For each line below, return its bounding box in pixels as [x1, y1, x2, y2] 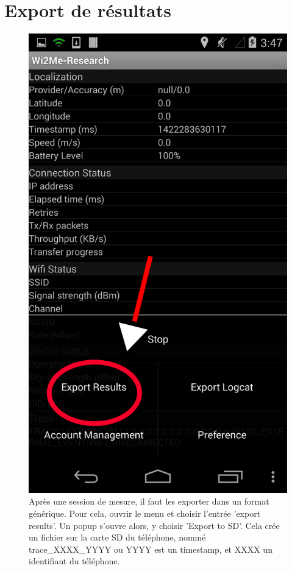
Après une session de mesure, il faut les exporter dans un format [29, 495, 269, 508]
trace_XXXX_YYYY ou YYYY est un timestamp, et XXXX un [29, 542, 272, 555]
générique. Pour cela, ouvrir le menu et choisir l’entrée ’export [29, 507, 261, 520]
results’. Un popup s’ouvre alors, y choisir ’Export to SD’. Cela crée [29, 519, 280, 531]
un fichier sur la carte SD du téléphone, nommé [29, 531, 206, 544]
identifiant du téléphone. [29, 555, 120, 567]
